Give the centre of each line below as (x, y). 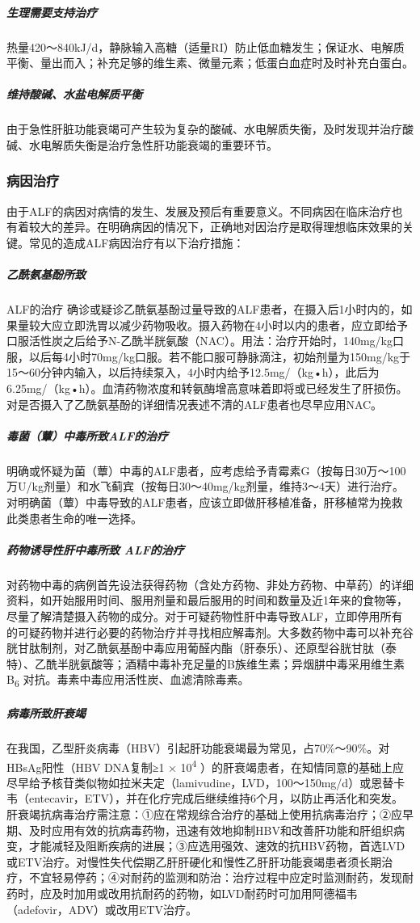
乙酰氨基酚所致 (46, 274)
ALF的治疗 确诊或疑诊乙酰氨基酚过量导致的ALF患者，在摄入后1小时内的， (204, 309)
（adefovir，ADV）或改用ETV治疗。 (102, 909)
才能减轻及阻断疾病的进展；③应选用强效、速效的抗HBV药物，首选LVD (217, 846)
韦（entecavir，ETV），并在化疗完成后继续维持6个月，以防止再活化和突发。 (205, 798)
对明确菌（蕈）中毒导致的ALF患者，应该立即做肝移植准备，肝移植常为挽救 (205, 502)
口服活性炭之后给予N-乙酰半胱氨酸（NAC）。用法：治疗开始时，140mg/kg (199, 341)
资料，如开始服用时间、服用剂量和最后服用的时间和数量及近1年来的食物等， (207, 600)
